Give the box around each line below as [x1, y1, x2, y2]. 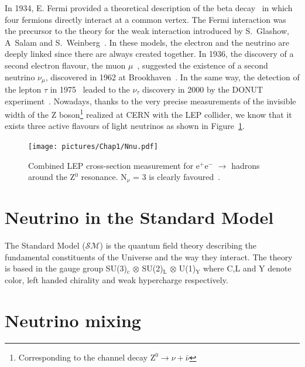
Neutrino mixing [5, 308, 141, 332]
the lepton [5, 83, 42, 96]
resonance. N [81, 171, 127, 183]
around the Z [28, 171, 76, 183]
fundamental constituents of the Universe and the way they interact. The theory [5, 250, 293, 263]
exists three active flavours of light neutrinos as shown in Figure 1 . [5, 120, 245, 132]
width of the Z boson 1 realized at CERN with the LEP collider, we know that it [5, 107, 292, 120]
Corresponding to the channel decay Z [18, 351, 156, 363]
